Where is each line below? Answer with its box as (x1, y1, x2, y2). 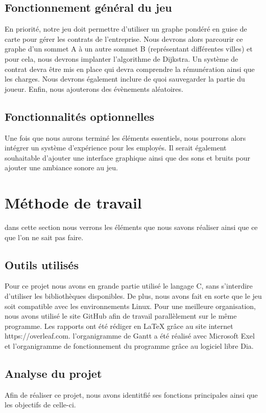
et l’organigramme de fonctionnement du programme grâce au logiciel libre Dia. (5, 341, 254, 351)
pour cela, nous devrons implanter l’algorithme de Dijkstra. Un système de (5, 53, 238, 64)
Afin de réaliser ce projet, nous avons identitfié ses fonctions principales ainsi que (5, 389, 258, 400)
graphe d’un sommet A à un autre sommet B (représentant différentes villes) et (5, 43, 253, 54)
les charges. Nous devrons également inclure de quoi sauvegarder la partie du (5, 73, 245, 84)
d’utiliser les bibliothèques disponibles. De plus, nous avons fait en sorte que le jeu (5, 291, 262, 301)
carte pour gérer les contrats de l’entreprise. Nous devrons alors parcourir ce (5, 33, 243, 44)
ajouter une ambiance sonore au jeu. (5, 162, 118, 173)
